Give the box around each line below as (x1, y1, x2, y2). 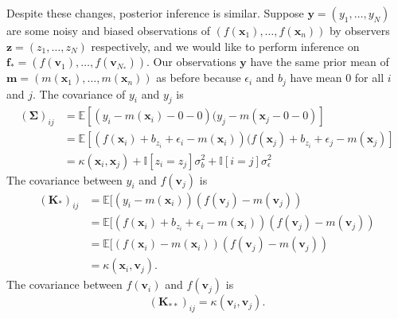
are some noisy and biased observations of (6, 22, 210, 38)
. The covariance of (33, 85, 126, 102)
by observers (329, 22, 390, 38)
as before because (156, 69, 241, 86)
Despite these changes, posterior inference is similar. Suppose (6, 5, 304, 21)
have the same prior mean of (250, 53, 389, 70)
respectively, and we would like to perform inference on (91, 37, 360, 54)
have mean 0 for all (290, 69, 384, 86)
